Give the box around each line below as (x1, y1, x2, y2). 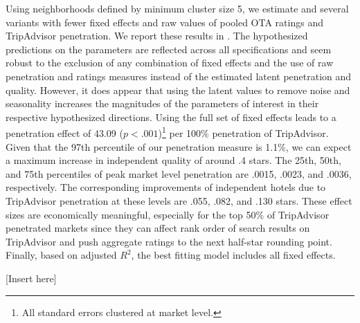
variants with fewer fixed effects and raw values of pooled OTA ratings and (6, 15, 323, 29)
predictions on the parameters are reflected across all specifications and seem (6, 41, 332, 56)
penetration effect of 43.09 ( (6, 126, 123, 140)
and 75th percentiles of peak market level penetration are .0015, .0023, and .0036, (6, 166, 352, 181)
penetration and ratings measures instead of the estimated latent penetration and (6, 68, 352, 83)
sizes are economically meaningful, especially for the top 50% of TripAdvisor (6, 207, 330, 221)
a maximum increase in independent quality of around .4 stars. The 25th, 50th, (6, 153, 341, 167)
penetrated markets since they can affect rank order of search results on (6, 221, 310, 235)
